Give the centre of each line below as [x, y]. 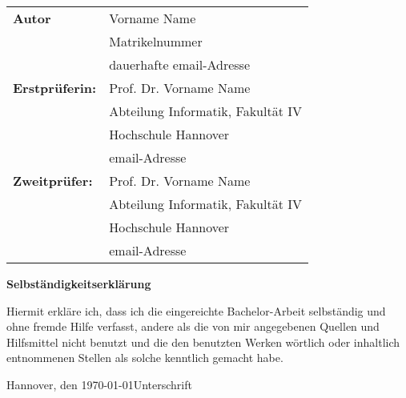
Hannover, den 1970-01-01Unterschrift [99, 384]
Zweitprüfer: [53, 181]
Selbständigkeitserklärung [79, 283]
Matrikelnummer [156, 41]
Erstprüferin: [55, 88]
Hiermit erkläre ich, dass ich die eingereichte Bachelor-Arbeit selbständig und [196, 310]
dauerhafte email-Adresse [180, 64]
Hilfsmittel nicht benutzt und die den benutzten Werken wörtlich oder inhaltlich [203, 342]
